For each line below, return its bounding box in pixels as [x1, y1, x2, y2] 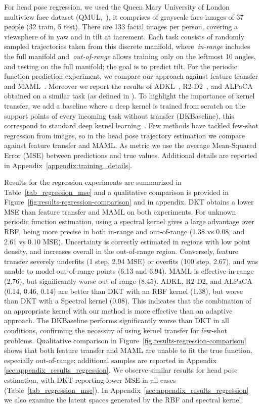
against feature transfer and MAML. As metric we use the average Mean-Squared [4, 140, 257, 150]
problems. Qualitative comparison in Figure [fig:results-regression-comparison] [4, 335, 246, 345]
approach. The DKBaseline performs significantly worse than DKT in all [4, 315, 229, 326]
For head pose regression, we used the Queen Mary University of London [4, 2, 230, 12]
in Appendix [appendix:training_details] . [4, 160, 133, 170]
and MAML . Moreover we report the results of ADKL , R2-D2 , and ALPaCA [4, 80, 253, 91]
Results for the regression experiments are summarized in [4, 177, 182, 187]
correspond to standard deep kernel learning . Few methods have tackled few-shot [4, 120, 258, 131]
